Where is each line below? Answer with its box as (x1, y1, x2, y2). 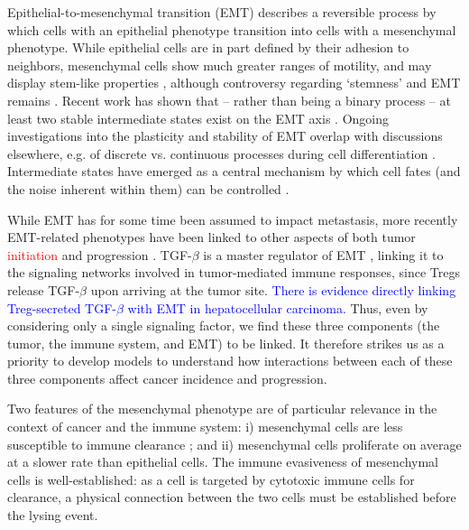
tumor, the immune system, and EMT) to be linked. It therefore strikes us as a (7, 333, 445, 352)
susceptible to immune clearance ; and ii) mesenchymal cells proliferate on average (7, 434, 462, 453)
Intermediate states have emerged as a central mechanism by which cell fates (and (7, 162, 461, 181)
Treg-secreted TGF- (7, 298, 116, 317)
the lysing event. (7, 506, 98, 525)
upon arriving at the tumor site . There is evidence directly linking (90, 280, 456, 299)
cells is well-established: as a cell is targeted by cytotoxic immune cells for (7, 470, 415, 488)
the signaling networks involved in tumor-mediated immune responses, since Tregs (7, 263, 460, 282)
